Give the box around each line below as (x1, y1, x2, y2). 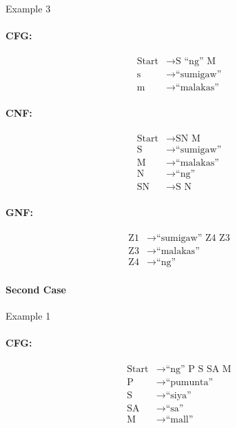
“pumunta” (165, 377, 214, 387)
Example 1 (6, 309, 51, 323)
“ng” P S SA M (165, 364, 231, 374)
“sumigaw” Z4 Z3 (156, 233, 230, 244)
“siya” (165, 390, 192, 400)
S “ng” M (176, 57, 216, 67)
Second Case (6, 282, 66, 296)
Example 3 (6, 1, 51, 15)
